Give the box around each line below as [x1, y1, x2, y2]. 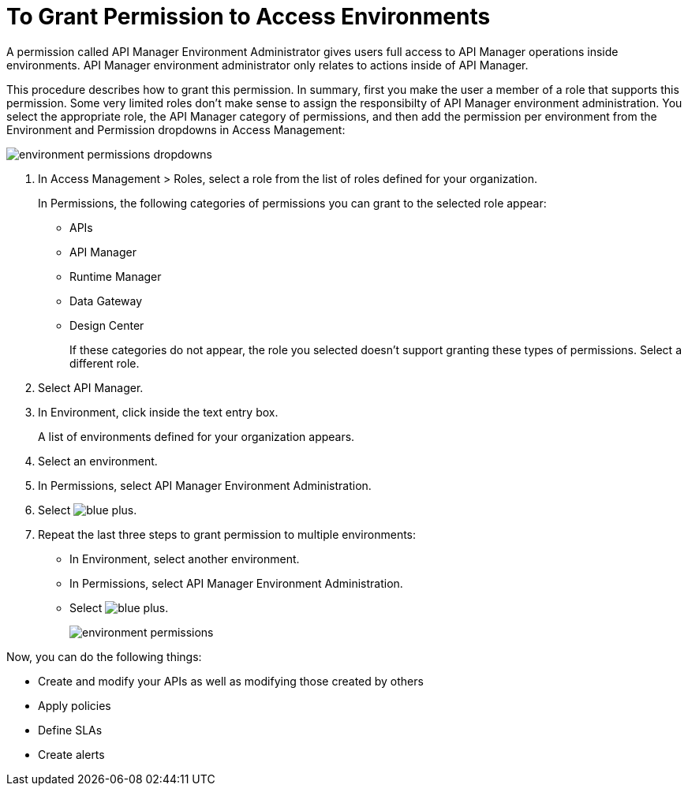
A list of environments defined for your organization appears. [38, 429, 355, 443]
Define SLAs [38, 723, 103, 737]
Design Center [69, 318, 144, 332]
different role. [69, 356, 140, 370]
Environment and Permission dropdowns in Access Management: [6, 122, 346, 136]
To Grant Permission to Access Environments [6, 3, 491, 30]
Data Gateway [69, 293, 143, 308]
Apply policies [38, 698, 111, 712]
